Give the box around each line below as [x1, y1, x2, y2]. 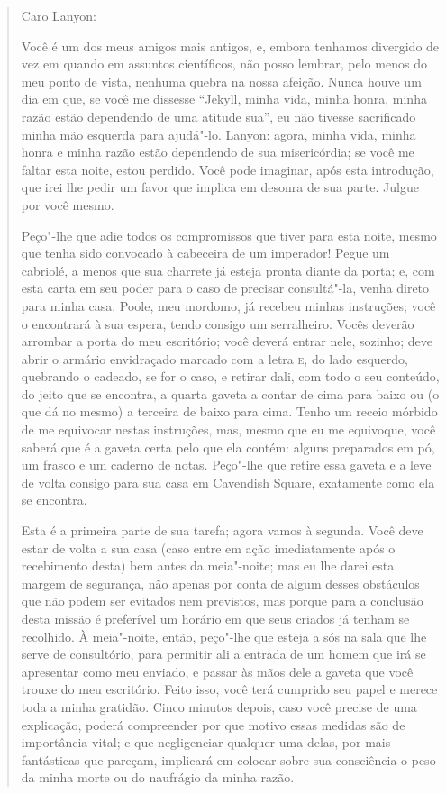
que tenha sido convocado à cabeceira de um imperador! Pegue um [21, 243, 390, 262]
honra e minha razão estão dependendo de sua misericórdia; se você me [21, 142, 414, 161]
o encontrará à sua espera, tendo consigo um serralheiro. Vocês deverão [21, 314, 414, 333]
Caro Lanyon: [21, 6, 96, 24]
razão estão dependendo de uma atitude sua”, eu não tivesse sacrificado [21, 106, 416, 125]
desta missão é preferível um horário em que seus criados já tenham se [21, 609, 410, 627]
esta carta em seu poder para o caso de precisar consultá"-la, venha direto [21, 278, 430, 297]
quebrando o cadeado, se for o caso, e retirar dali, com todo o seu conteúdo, [21, 367, 440, 386]
